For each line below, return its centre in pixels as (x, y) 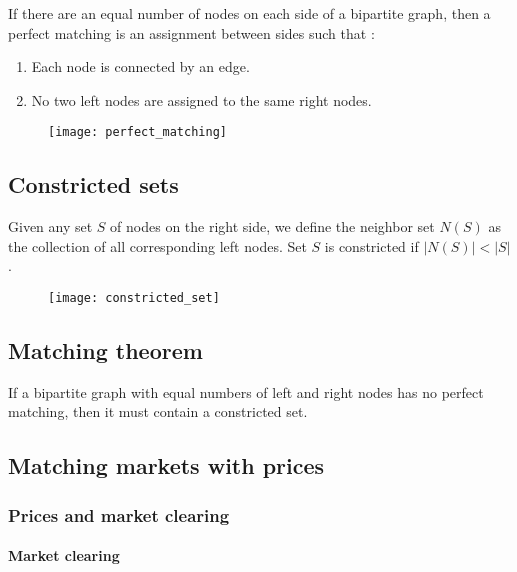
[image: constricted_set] (134, 298)
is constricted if (371, 245)
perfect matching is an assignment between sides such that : (191, 32)
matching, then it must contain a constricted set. (158, 411)
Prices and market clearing (119, 514)
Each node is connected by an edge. (140, 66)
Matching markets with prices (166, 465)
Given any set (50, 226)
